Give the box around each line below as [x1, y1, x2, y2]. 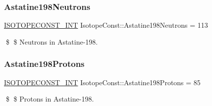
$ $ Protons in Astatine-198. [5, 94, 94, 104]
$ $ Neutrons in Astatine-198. [5, 36, 98, 47]
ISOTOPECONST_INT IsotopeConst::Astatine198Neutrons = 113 [4, 20, 208, 30]
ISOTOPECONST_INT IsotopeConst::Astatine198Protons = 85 [4, 77, 201, 87]
